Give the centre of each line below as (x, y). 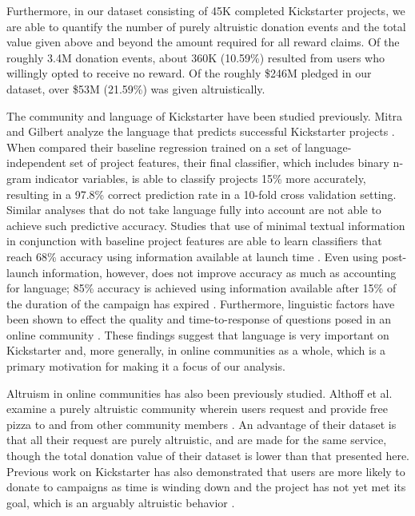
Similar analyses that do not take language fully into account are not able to (194, 210)
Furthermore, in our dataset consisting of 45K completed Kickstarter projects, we (206, 10)
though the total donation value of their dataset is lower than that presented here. (208, 456)
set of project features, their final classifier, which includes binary (229, 163)
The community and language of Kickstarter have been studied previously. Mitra (205, 115)
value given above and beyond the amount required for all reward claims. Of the (203, 42)
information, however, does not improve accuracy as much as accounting (219, 272)
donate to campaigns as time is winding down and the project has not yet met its (206, 487)
